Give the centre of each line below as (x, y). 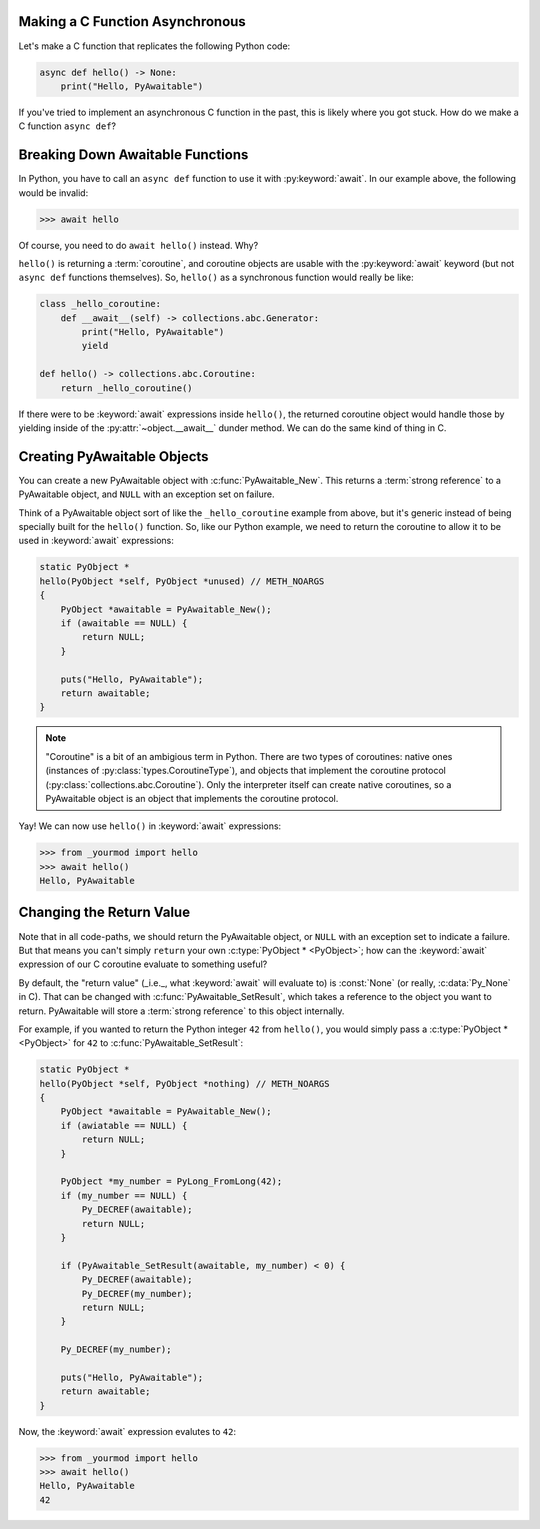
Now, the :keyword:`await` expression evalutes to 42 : (127, 1431)
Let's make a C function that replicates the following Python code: (154, 46)
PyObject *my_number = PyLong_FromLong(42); (171, 1181)
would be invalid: (53, 192)
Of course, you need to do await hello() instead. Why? (138, 245)
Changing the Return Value (104, 912)
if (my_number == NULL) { (124, 1195)
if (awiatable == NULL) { (124, 1125)
